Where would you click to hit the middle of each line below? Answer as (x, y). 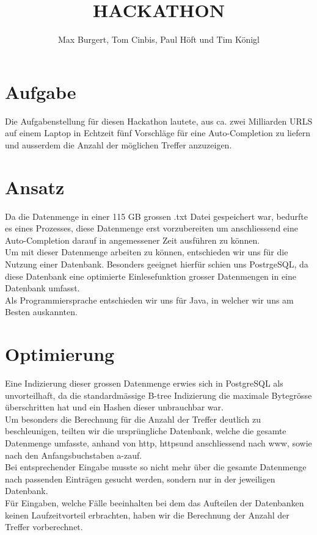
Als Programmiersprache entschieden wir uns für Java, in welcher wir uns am (149, 300)
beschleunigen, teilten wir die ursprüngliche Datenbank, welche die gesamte (146, 431)
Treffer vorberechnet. (44, 527)
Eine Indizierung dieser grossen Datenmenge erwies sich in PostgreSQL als (144, 383)
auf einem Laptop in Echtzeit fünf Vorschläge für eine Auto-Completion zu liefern (158, 133)
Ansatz (35, 187)
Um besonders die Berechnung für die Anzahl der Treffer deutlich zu (133, 419)
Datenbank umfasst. (42, 288)
